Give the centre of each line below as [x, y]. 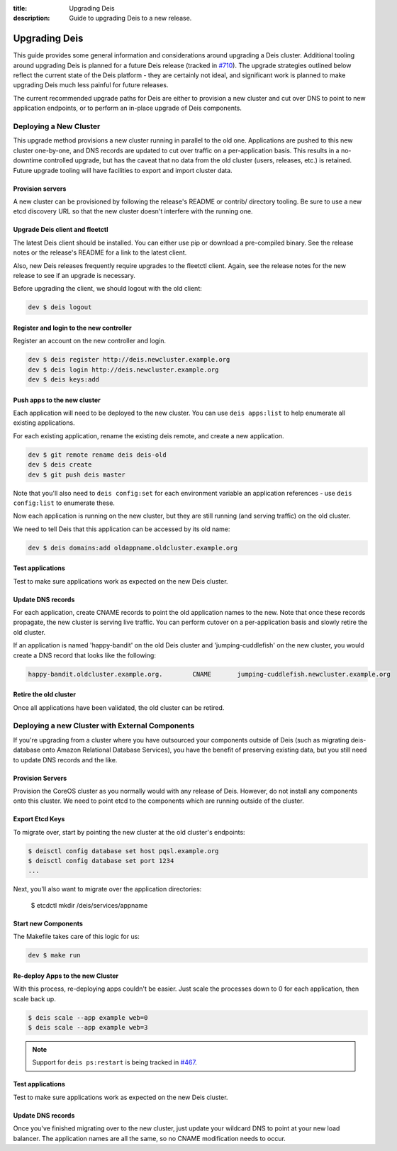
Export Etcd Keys [39, 819]
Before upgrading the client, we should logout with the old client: [107, 289]
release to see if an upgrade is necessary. [74, 275]
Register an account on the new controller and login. [90, 341]
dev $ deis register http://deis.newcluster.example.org [129, 360]
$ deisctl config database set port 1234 [101, 861]
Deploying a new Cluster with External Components [104, 725]
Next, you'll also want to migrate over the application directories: [107, 889]
